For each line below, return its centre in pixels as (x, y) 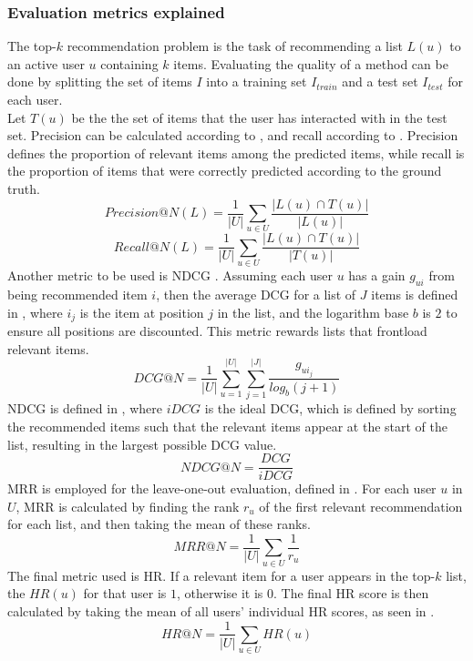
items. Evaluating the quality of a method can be (311, 63)
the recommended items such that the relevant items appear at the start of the (228, 426)
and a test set (380, 81)
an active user (46, 63)
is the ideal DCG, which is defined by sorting (330, 408)
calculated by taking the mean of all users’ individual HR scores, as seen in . (221, 610)
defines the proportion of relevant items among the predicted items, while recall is (236, 153)
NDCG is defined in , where (85, 408)
